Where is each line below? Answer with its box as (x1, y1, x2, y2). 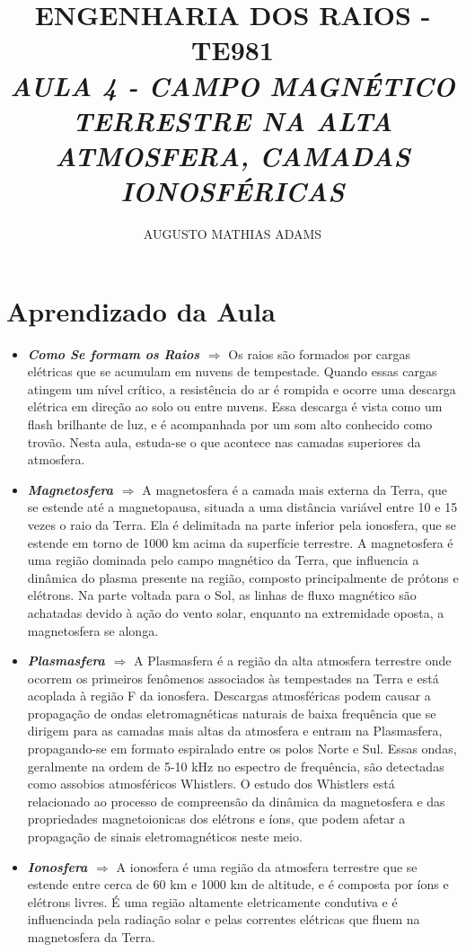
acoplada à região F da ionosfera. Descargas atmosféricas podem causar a (27, 686, 431, 705)
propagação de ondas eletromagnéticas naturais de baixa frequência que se (27, 703, 436, 722)
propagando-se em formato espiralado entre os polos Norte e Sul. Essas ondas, (27, 739, 457, 758)
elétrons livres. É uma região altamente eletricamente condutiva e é (27, 892, 398, 911)
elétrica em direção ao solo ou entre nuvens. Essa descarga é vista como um (27, 397, 443, 416)
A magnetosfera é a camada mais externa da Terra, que (142, 480, 448, 498)
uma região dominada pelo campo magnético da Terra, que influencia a (27, 551, 419, 569)
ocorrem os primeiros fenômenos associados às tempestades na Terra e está (27, 668, 439, 687)
